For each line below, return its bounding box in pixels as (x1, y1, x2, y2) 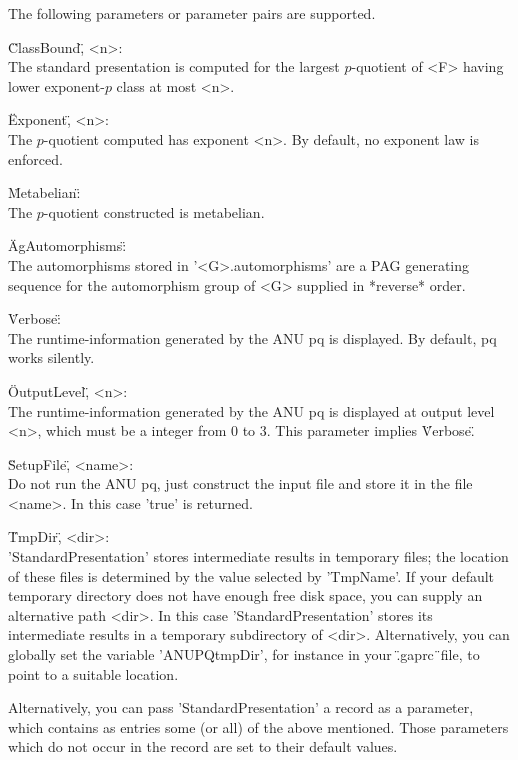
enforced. (8, 148, 63, 169)
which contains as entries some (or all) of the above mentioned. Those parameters (8, 716, 509, 737)
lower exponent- (8, 75, 105, 96)
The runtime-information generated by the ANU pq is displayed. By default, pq (8, 327, 497, 348)
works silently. (8, 347, 95, 368)
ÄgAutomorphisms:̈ (8, 235, 127, 256)
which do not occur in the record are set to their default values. (8, 736, 398, 757)
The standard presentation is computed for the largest (8, 56, 340, 77)
